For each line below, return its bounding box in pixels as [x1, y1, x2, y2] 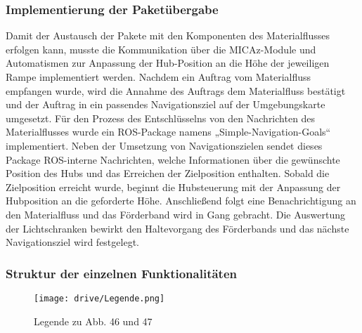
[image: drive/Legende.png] [34, 293, 165, 303]
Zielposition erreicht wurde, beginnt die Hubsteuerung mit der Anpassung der [6, 179, 341, 194]
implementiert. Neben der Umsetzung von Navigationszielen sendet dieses [6, 138, 323, 152]
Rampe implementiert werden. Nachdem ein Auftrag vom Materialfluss [6, 70, 311, 84]
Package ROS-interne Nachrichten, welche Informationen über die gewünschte [6, 152, 340, 166]
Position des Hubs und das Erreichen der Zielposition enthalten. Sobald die [6, 166, 330, 181]
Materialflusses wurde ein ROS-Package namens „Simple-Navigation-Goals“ [6, 124, 331, 139]
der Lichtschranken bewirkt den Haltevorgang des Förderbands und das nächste [6, 221, 349, 235]
